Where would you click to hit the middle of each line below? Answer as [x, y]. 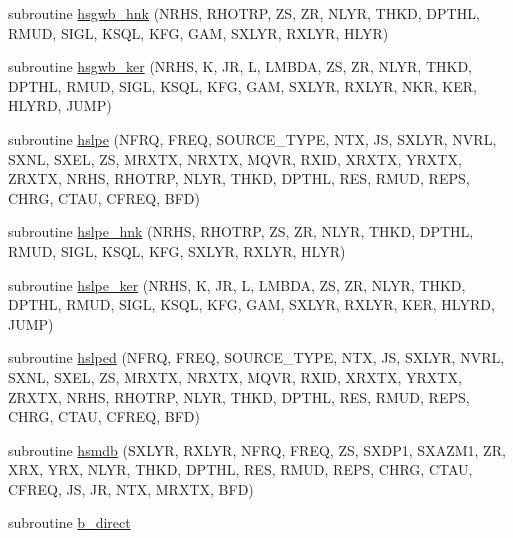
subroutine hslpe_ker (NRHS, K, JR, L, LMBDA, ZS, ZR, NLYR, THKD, [237, 284]
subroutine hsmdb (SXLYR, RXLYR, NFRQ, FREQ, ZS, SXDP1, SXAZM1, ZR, [257, 449]
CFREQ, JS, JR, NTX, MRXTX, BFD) [131, 488]
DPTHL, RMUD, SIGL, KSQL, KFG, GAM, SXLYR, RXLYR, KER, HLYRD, [251, 304]
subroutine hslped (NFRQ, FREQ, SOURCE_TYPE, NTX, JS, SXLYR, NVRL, [256, 357]
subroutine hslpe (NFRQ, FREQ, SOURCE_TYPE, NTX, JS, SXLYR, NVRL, [252, 138]
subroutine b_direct [69, 522]
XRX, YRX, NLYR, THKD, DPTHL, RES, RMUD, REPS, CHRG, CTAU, [240, 469]
